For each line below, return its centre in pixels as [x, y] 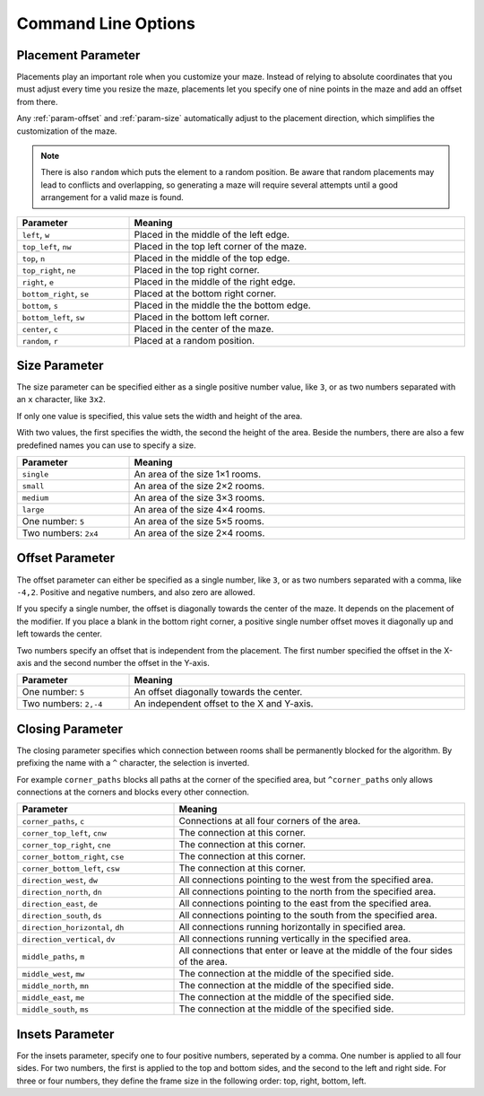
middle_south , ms [56, 1009]
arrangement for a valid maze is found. [112, 197]
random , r [40, 340]
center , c [40, 329]
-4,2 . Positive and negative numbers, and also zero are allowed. [136, 592]
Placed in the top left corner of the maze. [220, 246]
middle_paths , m [53, 956]
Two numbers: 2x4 [60, 533]
